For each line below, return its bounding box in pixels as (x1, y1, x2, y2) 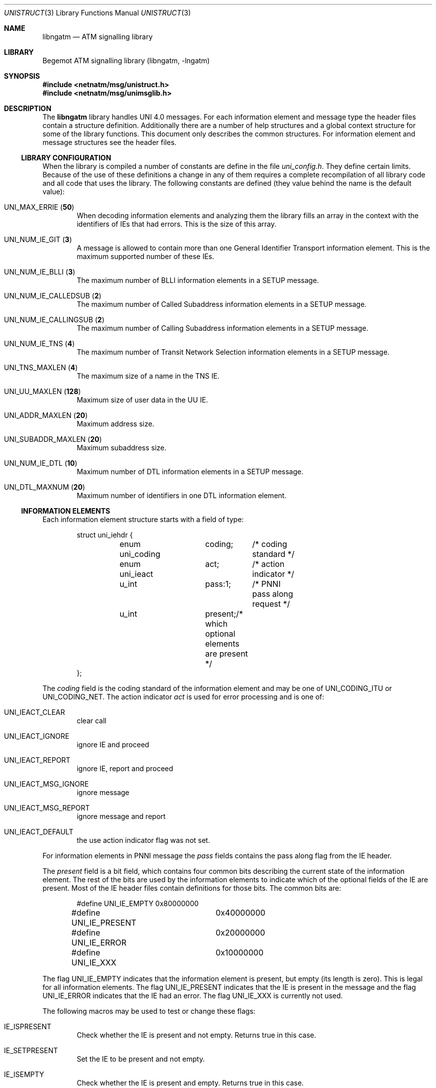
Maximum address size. (77, 419, 154, 428)
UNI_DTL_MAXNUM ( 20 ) (4, 483, 85, 491)
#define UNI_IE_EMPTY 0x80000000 (77, 899, 199, 908)
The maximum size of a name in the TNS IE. (77, 372, 219, 380)
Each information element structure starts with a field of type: (42, 515, 244, 524)
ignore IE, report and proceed (77, 764, 173, 773)
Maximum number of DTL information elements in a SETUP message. (77, 467, 304, 476)
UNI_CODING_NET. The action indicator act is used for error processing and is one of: (42, 692, 325, 701)
